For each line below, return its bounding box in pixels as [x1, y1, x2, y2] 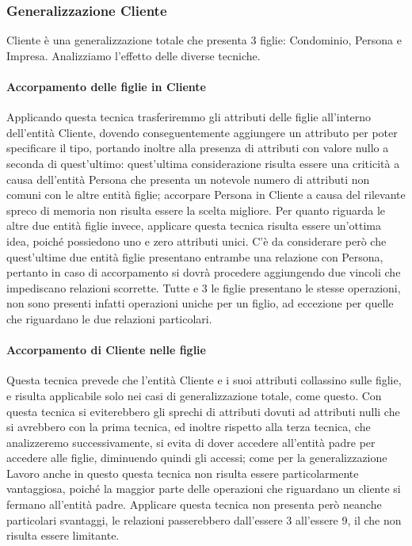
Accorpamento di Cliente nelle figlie [6, 342, 206, 358]
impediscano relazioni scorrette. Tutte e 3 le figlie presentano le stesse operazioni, [6, 279, 401, 296]
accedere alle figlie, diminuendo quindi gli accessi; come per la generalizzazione [6, 449, 387, 466]
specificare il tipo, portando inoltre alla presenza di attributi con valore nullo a [6, 139, 389, 156]
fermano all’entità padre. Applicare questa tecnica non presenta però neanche [6, 496, 382, 513]
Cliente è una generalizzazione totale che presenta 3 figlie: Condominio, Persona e [6, 32, 402, 48]
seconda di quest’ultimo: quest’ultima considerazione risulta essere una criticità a [6, 155, 400, 171]
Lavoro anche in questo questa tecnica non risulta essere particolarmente [6, 464, 359, 481]
